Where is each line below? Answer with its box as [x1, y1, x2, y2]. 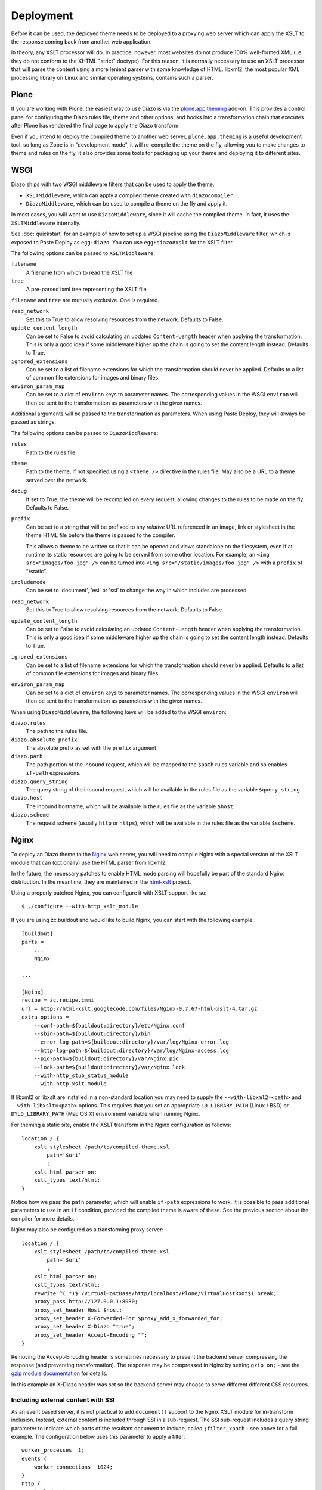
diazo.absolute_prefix [11, 736, 78, 743]
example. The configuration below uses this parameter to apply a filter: [11, 1433, 185, 1441]
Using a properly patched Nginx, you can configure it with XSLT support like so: [11, 889, 207, 896]
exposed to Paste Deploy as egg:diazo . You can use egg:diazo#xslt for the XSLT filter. [11, 238, 234, 246]
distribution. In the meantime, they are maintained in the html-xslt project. [11, 878, 191, 885]
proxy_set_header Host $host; [33, 1306, 122, 1314]
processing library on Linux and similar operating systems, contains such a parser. [11, 74, 214, 81]
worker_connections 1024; [33, 1464, 113, 1470]
